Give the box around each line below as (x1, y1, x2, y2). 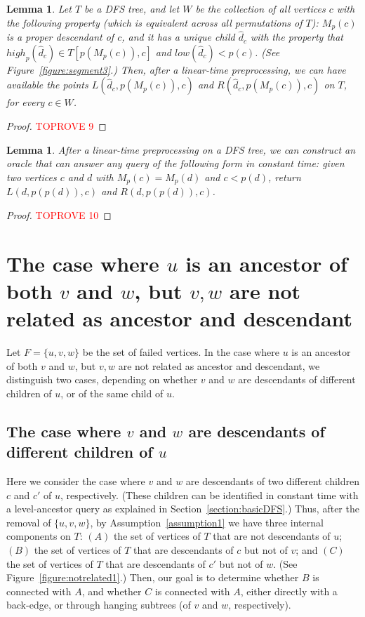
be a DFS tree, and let (84, 1, 180, 15)
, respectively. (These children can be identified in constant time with (60, 487, 359, 502)
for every (6, 95, 45, 110)
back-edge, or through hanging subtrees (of (6, 597, 191, 612)
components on (6, 529, 71, 543)
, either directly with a (240, 583, 338, 598)
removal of (6, 515, 51, 529)
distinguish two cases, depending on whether (6, 372, 198, 387)
